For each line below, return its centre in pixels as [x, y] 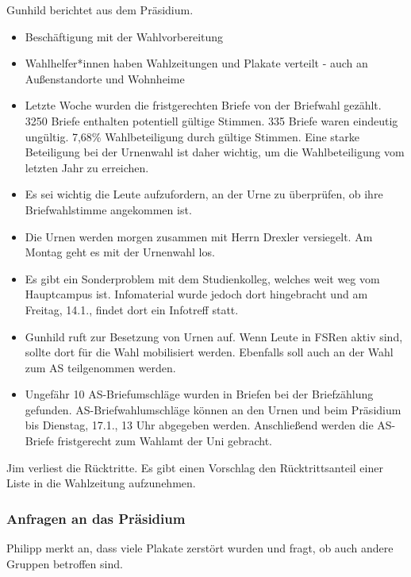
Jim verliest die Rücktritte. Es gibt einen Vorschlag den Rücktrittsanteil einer [195, 467]
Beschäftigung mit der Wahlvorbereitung [124, 36]
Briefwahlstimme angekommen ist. [108, 209]
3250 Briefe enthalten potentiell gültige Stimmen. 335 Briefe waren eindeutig [211, 120]
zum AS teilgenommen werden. [100, 367]
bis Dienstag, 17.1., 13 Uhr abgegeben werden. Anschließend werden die [199, 425]
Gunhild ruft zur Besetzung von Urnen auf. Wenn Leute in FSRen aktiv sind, [214, 336]
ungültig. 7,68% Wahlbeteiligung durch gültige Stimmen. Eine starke [192, 136]
